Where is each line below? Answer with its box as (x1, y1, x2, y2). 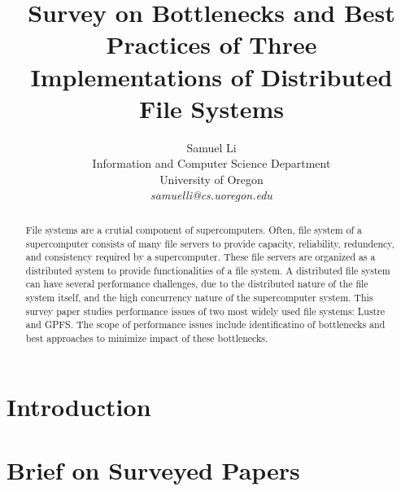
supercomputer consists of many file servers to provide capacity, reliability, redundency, (25, 236, 394, 250)
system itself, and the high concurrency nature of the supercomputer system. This (25, 291, 373, 305)
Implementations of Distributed (30, 59, 393, 93)
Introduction (7, 389, 151, 423)
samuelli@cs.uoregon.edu (150, 186, 272, 204)
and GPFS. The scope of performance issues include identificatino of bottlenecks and (25, 318, 386, 331)
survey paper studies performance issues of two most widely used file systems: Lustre (25, 304, 386, 318)
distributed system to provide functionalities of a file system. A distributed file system (25, 263, 390, 277)
